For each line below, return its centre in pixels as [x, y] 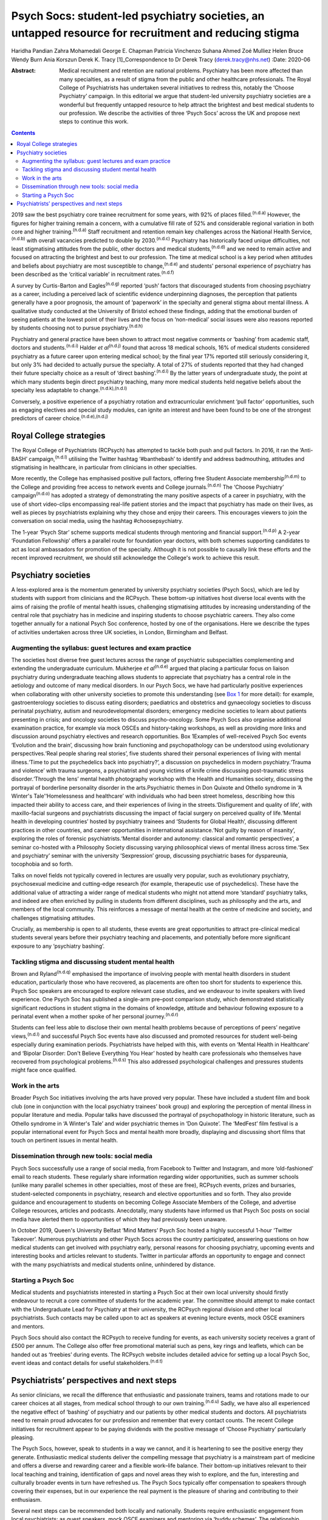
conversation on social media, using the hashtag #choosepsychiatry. [97, 521]
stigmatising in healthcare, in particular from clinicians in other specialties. [104, 468]
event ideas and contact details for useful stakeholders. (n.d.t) [87, 1363]
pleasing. [23, 1437]
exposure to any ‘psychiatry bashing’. [58, 946]
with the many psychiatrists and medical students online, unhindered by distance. [113, 1264]
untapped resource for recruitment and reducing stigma [155, 33]
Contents [23, 133]
